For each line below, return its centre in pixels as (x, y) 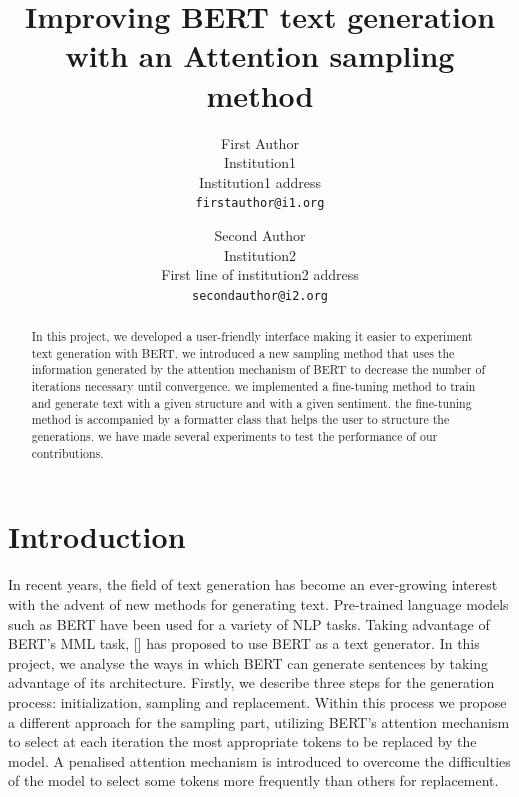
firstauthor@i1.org (260, 203)
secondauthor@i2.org (260, 295)
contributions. (67, 452)
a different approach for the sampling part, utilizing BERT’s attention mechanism (259, 721)
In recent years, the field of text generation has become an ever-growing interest (253, 584)
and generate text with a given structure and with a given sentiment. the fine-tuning (251, 402)
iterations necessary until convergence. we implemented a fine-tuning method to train (253, 386)
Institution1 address (259, 181)
